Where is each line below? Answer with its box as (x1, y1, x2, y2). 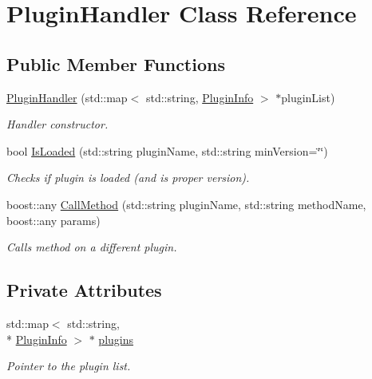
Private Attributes (6, 278, 162, 302)
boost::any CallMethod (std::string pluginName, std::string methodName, (6, 195, 366, 212)
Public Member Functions (6, 51, 225, 76)
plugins (98, 330, 134, 347)
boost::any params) (6, 211, 101, 228)
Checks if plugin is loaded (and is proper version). (6, 169, 250, 186)
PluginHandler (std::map (6, 89, 128, 105)
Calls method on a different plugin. (6, 239, 177, 255)
